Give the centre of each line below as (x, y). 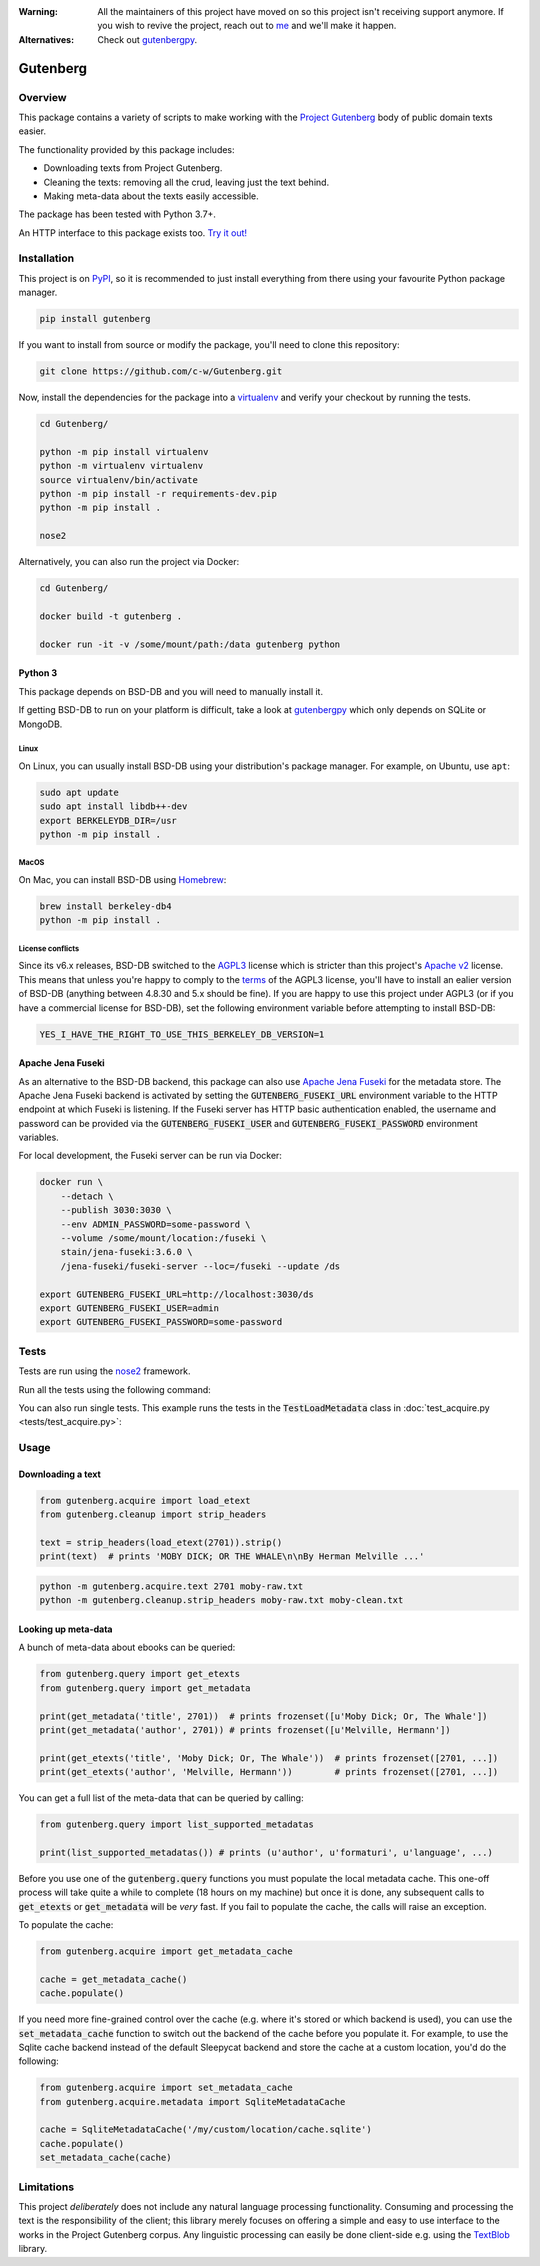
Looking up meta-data (66, 1629)
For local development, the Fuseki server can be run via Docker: (150, 1156)
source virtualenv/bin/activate (119, 479)
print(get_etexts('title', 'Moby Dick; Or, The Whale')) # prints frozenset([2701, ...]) (269, 1758)
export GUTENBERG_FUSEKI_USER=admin (129, 1308)
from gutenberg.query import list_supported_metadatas (176, 1824)
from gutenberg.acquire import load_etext (145, 1500)
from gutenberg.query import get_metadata (145, 1688)
